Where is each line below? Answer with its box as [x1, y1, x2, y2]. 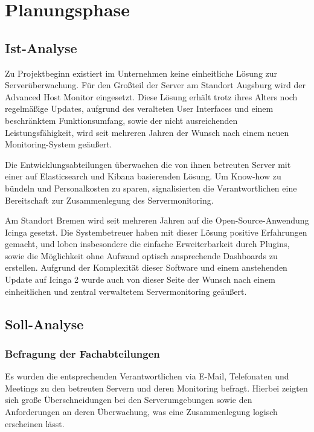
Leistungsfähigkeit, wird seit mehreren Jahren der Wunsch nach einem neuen [5, 126, 289, 138]
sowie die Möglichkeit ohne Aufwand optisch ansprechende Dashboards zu [5, 249, 278, 262]
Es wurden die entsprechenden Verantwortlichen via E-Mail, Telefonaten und [5, 370, 289, 382]
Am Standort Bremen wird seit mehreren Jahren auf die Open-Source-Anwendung [5, 214, 309, 227]
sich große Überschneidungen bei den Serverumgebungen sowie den [5, 393, 252, 406]
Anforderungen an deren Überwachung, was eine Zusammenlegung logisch [5, 405, 278, 418]
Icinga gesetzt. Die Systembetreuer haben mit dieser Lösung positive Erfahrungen [5, 225, 307, 238]
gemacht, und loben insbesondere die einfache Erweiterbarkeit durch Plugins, [5, 237, 290, 250]
